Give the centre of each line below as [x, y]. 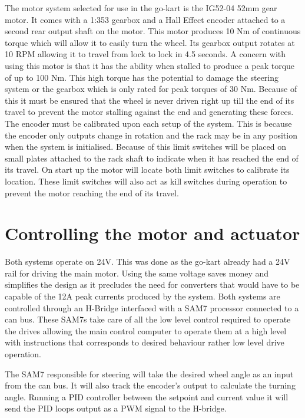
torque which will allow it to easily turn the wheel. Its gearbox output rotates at [150, 42]
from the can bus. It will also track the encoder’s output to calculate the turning [150, 385]
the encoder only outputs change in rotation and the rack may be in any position [151, 135]
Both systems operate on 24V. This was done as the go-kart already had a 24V [147, 261]
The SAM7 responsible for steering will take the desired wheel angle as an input [149, 373]
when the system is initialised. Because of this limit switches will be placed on [145, 147]
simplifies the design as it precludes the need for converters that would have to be [152, 284]
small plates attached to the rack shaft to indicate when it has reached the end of [152, 158]
